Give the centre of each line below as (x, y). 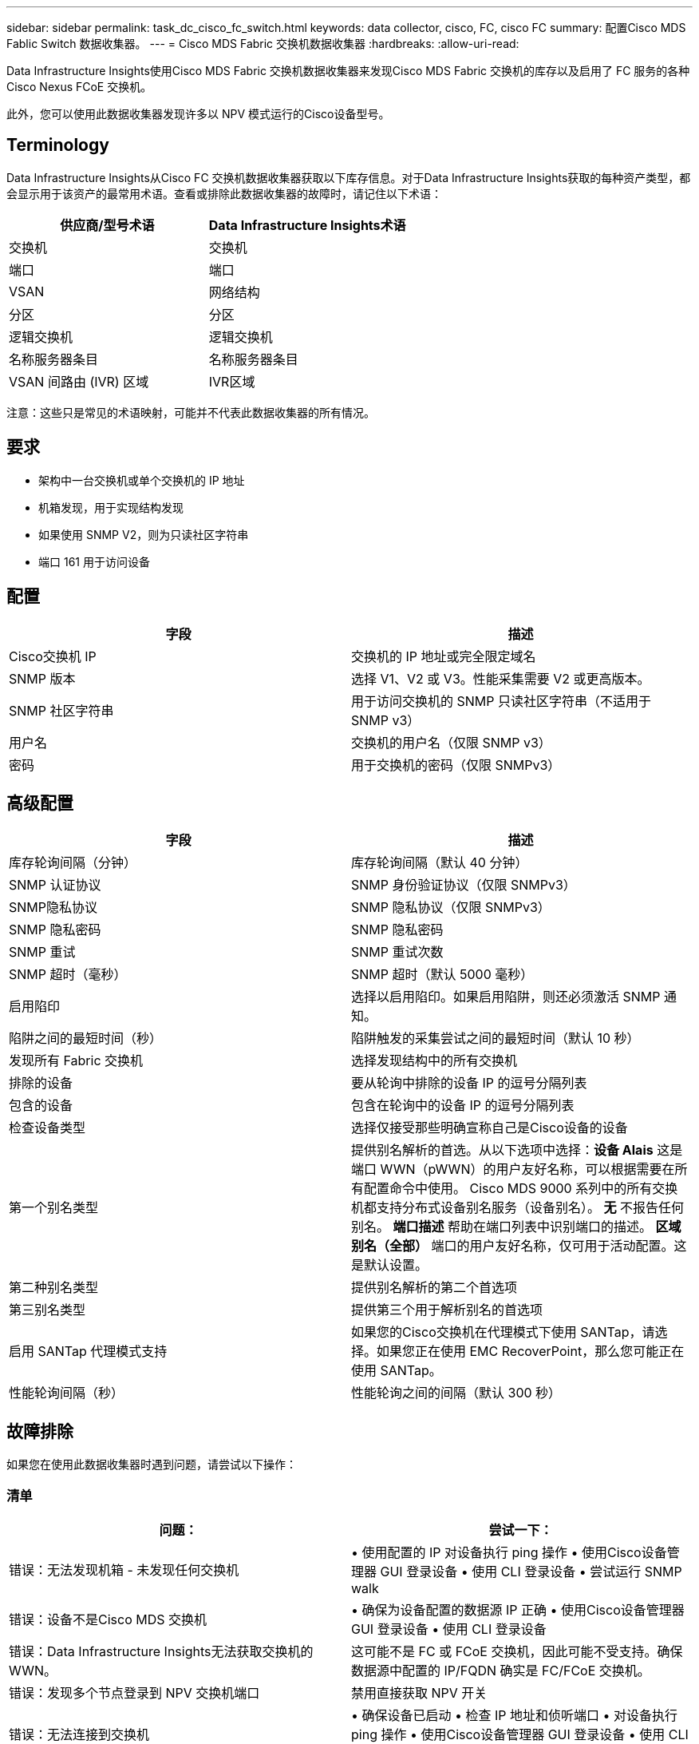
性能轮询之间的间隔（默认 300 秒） (456, 1393)
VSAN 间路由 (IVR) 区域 (79, 381)
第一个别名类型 (54, 1208)
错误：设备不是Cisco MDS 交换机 (108, 1619)
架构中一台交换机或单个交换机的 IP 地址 (142, 480)
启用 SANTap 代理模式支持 (88, 1352)
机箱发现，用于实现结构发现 (111, 507)
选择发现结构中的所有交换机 (434, 1061)
